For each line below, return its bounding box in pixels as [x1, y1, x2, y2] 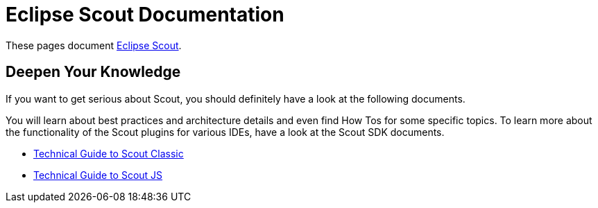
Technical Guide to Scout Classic [33, 147, 184, 159]
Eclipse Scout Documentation [6, 3, 284, 26]
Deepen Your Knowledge [6, 63, 181, 81]
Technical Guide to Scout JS [33, 168, 163, 181]
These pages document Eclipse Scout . [6, 39, 182, 51]
